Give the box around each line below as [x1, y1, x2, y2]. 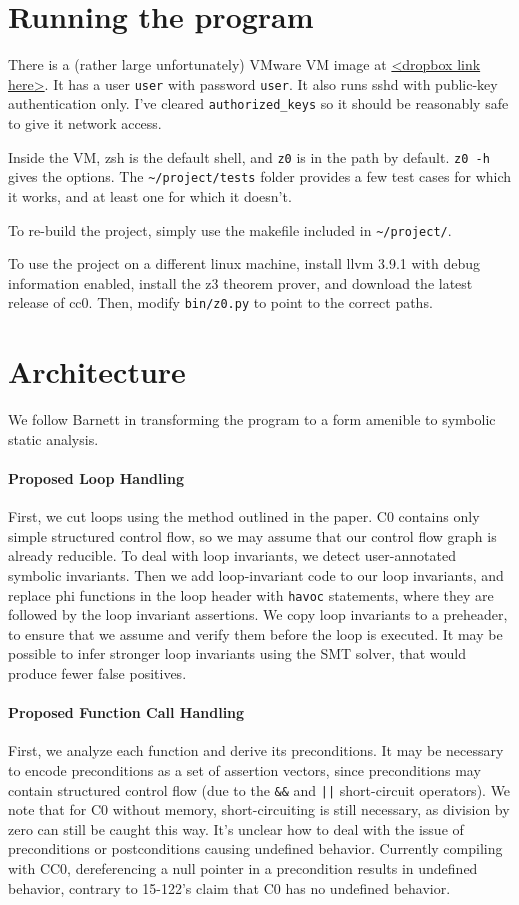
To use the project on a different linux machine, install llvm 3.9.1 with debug [8, 253, 480, 274]
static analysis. [8, 428, 99, 449]
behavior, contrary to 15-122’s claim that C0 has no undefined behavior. [8, 877, 451, 898]
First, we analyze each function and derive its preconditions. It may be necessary [8, 740, 504, 761]
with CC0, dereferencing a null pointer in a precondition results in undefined [8, 857, 478, 878]
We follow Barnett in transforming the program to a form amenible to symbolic [8, 409, 496, 430]
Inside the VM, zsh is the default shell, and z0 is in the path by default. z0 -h [8, 146, 490, 167]
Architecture [8, 351, 186, 392]
